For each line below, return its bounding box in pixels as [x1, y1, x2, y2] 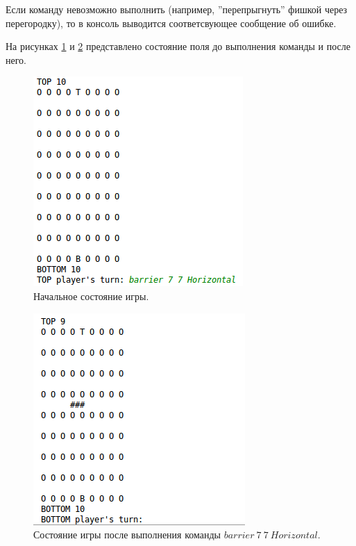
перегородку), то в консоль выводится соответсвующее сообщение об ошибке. [6, 15, 337, 30]
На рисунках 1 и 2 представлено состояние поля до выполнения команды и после [6, 39, 351, 53]
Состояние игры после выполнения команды [33, 527, 221, 542]
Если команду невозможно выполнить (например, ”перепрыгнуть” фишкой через [6, 2, 348, 16]
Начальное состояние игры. [33, 288, 149, 303]
